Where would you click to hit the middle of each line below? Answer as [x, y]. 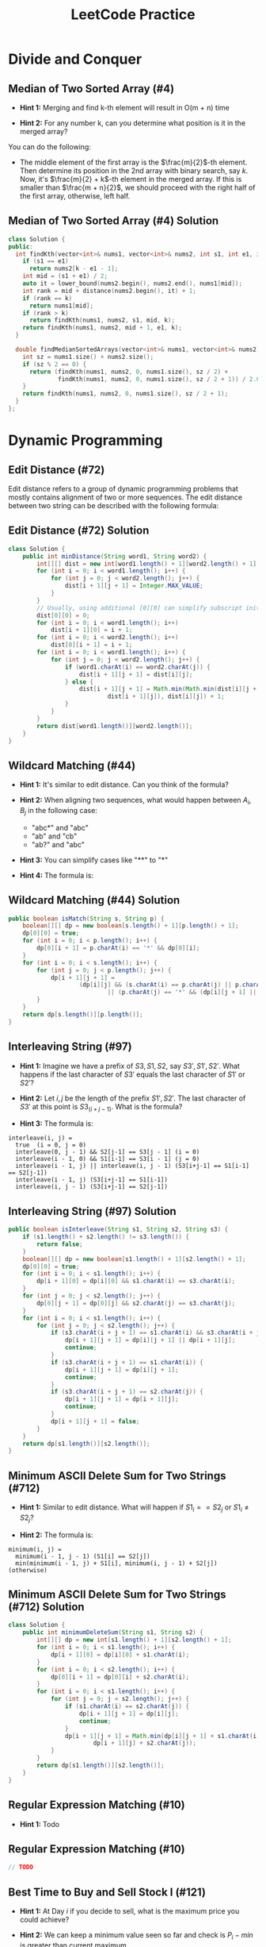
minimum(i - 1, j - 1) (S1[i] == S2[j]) [83, 1556]
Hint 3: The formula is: [56, 1124]
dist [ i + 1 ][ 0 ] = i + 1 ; [91, 630]
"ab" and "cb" [54, 836]
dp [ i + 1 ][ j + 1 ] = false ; [95, 1421]
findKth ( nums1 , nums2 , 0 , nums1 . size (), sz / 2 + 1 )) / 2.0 [159, 379]
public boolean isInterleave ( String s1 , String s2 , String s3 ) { [118, 1230]
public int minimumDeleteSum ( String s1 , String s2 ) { [113, 1633]
